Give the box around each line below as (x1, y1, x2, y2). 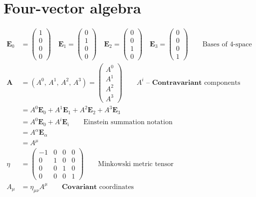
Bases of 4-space (202, 40, 252, 48)
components (204, 79, 241, 86)
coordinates (99, 183, 134, 191)
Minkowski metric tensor (98, 160, 174, 168)
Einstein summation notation (83, 119, 173, 126)
